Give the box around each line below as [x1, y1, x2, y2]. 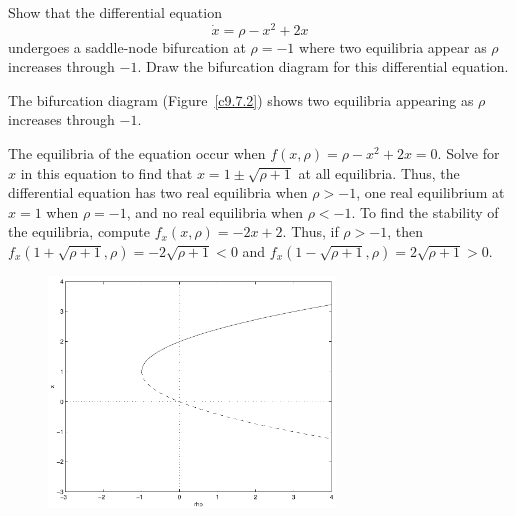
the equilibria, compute [8, 221, 151, 242]
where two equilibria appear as [299, 36, 487, 57]
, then [387, 221, 423, 242]
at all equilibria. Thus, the [298, 162, 460, 183]
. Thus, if [282, 221, 339, 242]
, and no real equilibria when [126, 201, 303, 222]
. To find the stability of [351, 201, 499, 222]
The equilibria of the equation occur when [8, 143, 266, 164]
